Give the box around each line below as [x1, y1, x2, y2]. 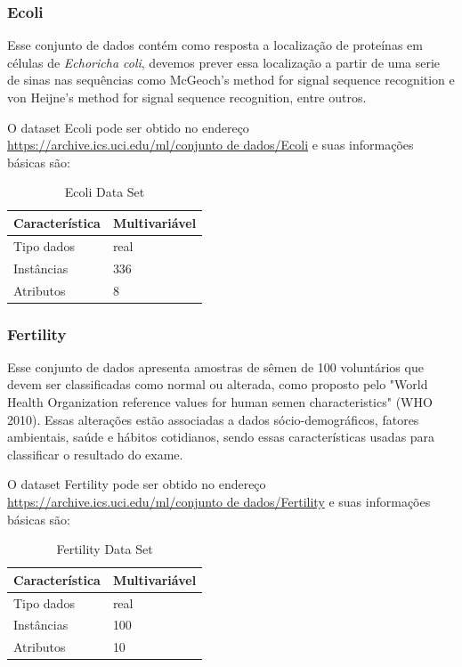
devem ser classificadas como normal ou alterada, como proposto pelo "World [7, 375, 428, 394]
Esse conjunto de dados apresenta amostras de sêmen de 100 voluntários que [7, 357, 424, 376]
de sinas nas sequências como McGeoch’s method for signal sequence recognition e [7, 70, 455, 89]
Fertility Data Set [56, 540, 153, 558]
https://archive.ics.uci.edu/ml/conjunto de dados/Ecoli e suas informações [7, 135, 414, 154]
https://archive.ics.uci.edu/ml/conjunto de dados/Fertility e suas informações [7, 492, 431, 510]
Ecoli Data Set [64, 183, 145, 201]
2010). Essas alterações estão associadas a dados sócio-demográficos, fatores [7, 410, 419, 428]
